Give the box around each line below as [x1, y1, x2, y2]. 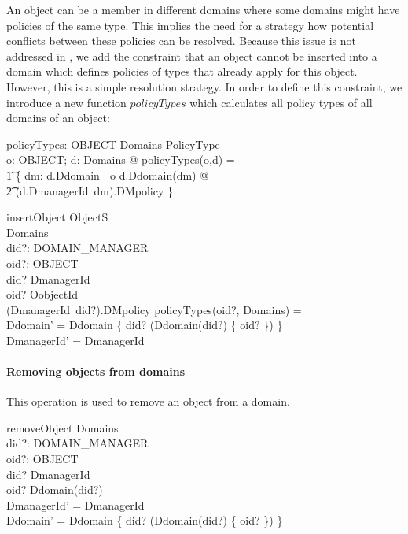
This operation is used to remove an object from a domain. [6, 393, 290, 410]
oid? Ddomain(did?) [6, 481, 103, 498]
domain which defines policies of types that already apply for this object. [6, 63, 358, 80]
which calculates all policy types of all [189, 94, 373, 110]
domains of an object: [6, 109, 110, 126]
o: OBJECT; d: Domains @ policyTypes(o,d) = [6, 151, 235, 168]
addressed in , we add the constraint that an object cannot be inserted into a [6, 47, 377, 64]
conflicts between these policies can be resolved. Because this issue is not [6, 32, 356, 49]
